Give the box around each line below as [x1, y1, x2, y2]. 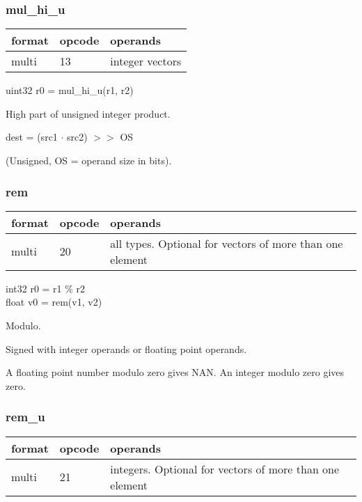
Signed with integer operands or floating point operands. [6, 341, 247, 356]
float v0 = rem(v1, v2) [6, 295, 102, 309]
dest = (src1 [6, 130, 58, 144]
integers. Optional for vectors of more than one [110, 460, 340, 477]
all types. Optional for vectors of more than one [110, 235, 343, 251]
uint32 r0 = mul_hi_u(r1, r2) [6, 83, 134, 97]
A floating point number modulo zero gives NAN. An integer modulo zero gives [6, 365, 345, 379]
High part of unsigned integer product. [6, 106, 171, 120]
